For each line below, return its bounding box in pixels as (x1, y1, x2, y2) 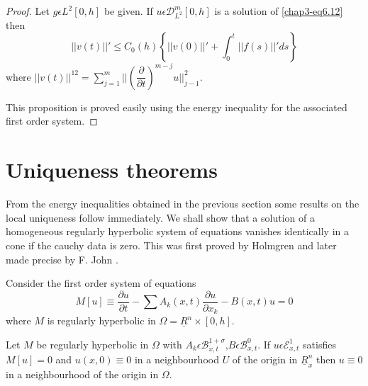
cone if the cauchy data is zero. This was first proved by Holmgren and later (6, 237, 337, 252)
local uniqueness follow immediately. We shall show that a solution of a (6, 210, 315, 225)
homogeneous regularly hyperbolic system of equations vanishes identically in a (6, 224, 349, 239)
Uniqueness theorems (6, 155, 218, 184)
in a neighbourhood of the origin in (6, 366, 159, 381)
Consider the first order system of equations (6, 276, 196, 290)
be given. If (104, 4, 153, 18)
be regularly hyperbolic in (36, 336, 149, 351)
